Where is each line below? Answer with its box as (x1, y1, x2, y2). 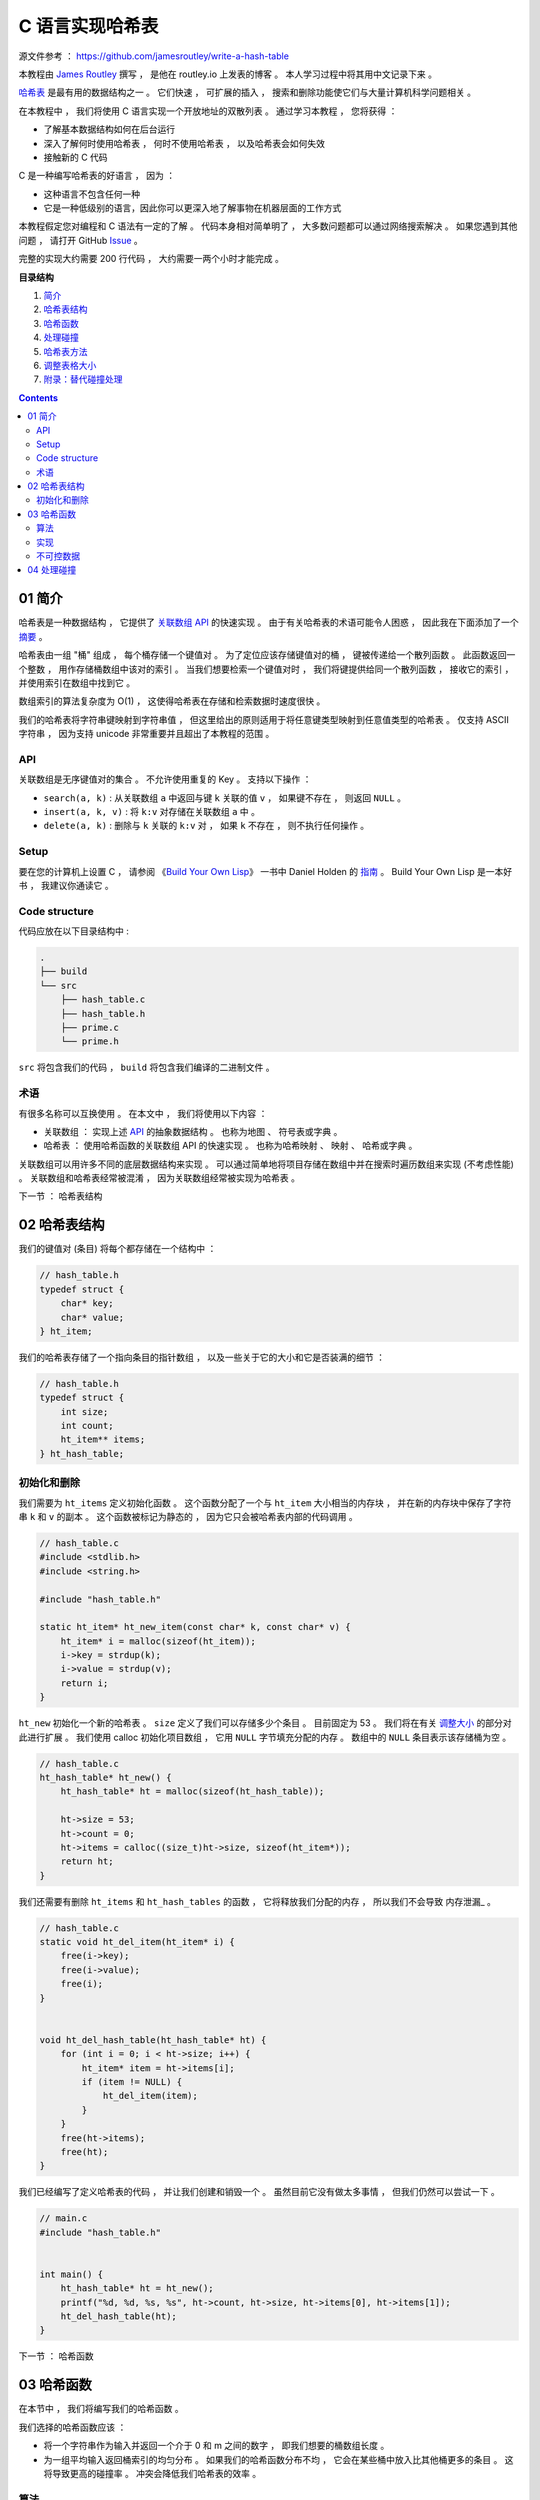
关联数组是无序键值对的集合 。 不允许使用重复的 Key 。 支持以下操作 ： (18, 773, 312, 785)
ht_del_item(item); (102, 2090, 199, 2102)
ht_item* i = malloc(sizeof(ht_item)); (60, 1635, 257, 1647)
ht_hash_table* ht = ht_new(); (60, 2283, 214, 2294)
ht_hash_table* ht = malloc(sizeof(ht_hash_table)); (60, 1786, 325, 1797)
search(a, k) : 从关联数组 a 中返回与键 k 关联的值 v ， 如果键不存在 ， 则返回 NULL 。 (43, 791, 407, 804)
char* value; (60, 1311, 125, 1323)
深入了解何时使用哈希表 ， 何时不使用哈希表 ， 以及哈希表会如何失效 (43, 137, 325, 149)
